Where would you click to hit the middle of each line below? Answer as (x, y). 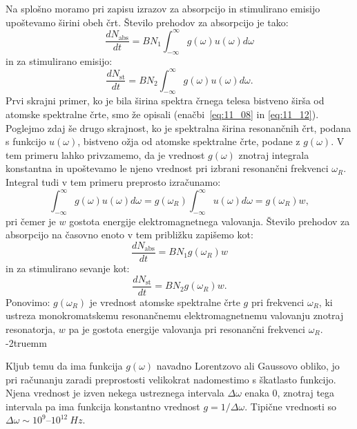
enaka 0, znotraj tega (290, 393)
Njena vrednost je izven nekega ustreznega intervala (115, 393)
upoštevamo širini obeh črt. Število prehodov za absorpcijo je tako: (147, 22)
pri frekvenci (278, 302)
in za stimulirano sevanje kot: (68, 268)
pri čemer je (31, 221)
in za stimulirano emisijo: (59, 61)
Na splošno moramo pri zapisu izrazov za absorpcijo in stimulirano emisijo (163, 8)
